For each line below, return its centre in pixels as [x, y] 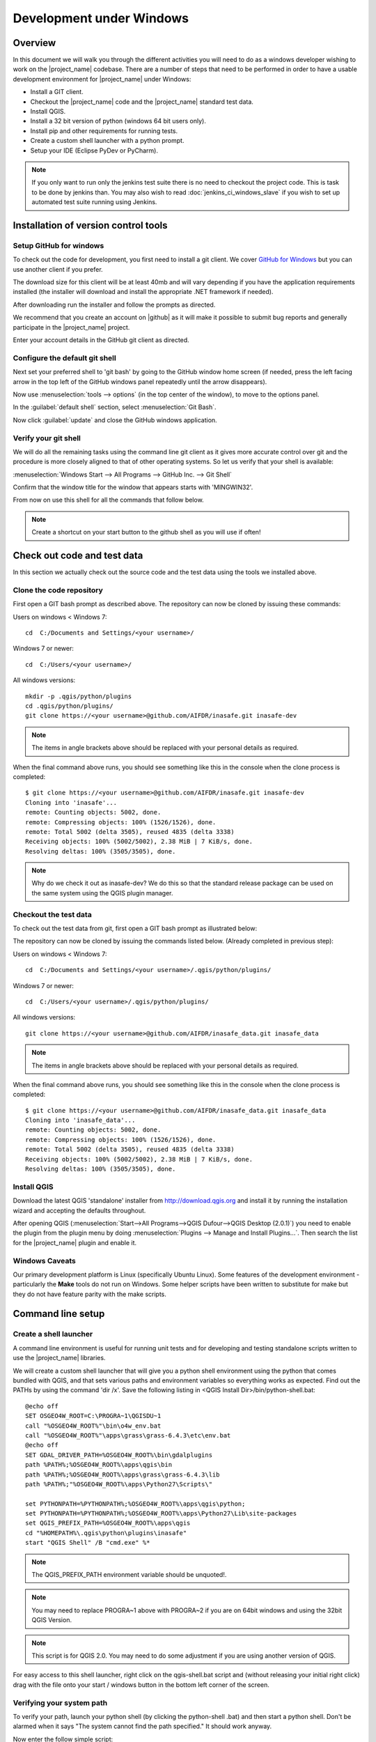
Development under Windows [101, 18]
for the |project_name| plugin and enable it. [75, 1242]
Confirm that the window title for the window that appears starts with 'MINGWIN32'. [133, 487]
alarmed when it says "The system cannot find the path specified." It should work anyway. [142, 1726]
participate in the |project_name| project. [71, 327]
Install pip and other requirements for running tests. [104, 131]
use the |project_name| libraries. [59, 1358]
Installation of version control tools [90, 225]
